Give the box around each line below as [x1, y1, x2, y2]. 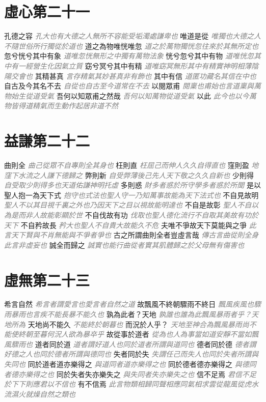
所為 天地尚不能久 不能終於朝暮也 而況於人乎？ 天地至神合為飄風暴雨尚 [11, 319, 249, 329]
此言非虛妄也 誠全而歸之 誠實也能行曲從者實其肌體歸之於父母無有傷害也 [4, 239, 245, 250]
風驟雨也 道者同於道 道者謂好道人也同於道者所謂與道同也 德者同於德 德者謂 [4, 338, 256, 349]
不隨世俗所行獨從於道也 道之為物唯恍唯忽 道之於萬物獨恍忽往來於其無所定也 [4, 40, 259, 51]
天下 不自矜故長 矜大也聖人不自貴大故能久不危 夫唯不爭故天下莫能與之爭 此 [4, 219, 256, 230]
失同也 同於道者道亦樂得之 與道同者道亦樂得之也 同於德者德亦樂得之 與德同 [4, 359, 256, 369]
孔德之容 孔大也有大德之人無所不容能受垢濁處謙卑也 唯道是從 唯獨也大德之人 [4, 31, 261, 41]
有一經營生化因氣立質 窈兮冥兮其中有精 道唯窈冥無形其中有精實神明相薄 [11, 60, 252, 71]
